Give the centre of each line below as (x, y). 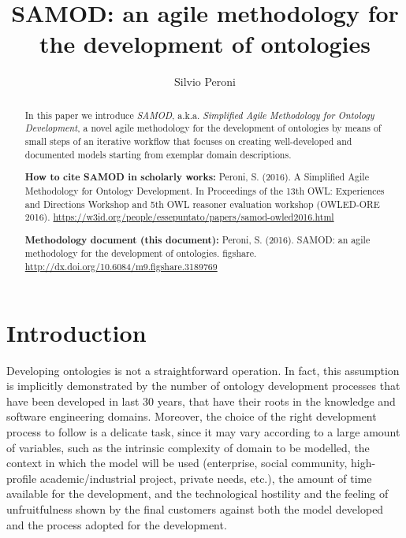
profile (22, 478)
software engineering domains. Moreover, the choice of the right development (192, 416)
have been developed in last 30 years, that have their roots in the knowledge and (201, 401)
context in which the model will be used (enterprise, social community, (177, 463)
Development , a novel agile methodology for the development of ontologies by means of (203, 128)
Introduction (76, 332)
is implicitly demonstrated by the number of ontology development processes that (203, 386)
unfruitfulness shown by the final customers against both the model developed (195, 508)
